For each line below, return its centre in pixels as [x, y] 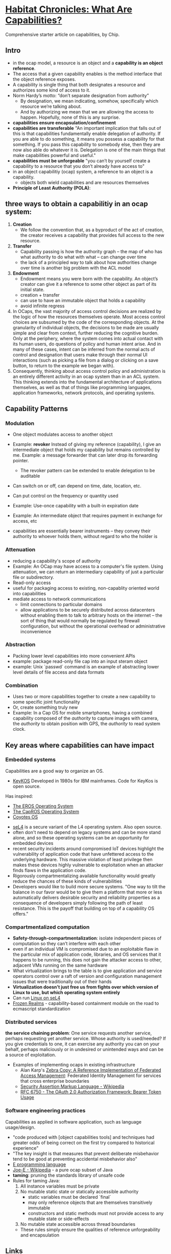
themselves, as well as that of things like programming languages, [82, 387]
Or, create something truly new [45, 707]
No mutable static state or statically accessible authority [79, 1191]
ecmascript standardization [41, 1009]
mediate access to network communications [59, 599]
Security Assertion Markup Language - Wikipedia [72, 1087]
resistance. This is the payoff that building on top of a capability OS [83, 908]
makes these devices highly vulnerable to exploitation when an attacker [88, 865]
